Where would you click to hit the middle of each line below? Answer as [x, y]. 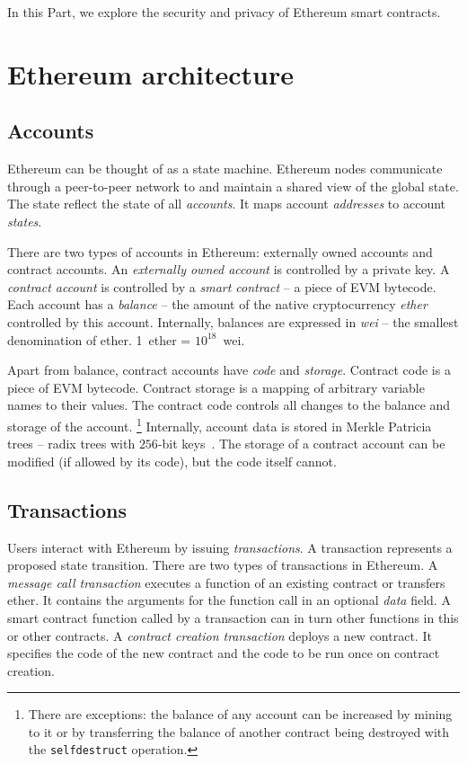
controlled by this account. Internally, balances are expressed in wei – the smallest [233, 321]
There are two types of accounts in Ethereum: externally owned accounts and [220, 251]
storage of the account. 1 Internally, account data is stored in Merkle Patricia [220, 424]
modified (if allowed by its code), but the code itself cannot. [172, 461]
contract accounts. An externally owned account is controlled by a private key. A [229, 269]
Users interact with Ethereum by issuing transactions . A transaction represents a [230, 547]
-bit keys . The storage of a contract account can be [301, 444]
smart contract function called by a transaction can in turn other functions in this [233, 617]
